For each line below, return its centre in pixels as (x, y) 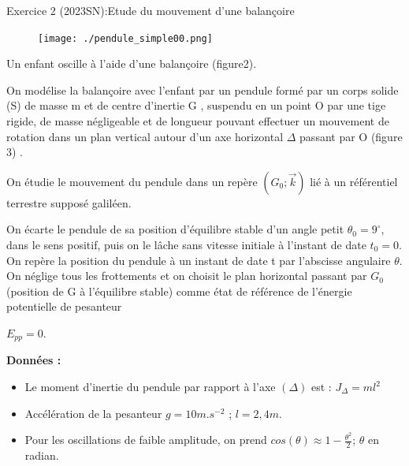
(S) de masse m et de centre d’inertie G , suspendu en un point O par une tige (196, 105)
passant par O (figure (351, 136)
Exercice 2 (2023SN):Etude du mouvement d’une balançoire (151, 10)
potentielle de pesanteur (64, 306)
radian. (42, 455)
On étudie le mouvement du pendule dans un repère (132, 181)
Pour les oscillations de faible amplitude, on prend (146, 440)
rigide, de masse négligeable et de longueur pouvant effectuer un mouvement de (198, 121)
